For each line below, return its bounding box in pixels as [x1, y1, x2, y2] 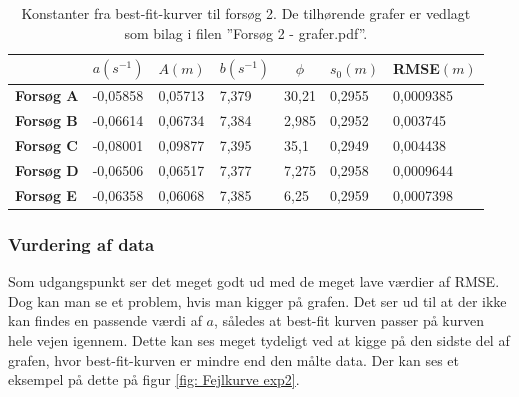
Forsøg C [15, 135, 78, 156]
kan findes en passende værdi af [8, 310, 202, 331]
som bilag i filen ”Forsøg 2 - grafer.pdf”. [124, 22, 368, 43]
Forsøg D [15, 159, 79, 180]
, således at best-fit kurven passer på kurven [214, 310, 485, 331]
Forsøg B [15, 110, 78, 131]
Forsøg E [15, 184, 77, 205]
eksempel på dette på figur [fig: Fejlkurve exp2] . [8, 369, 300, 390]
